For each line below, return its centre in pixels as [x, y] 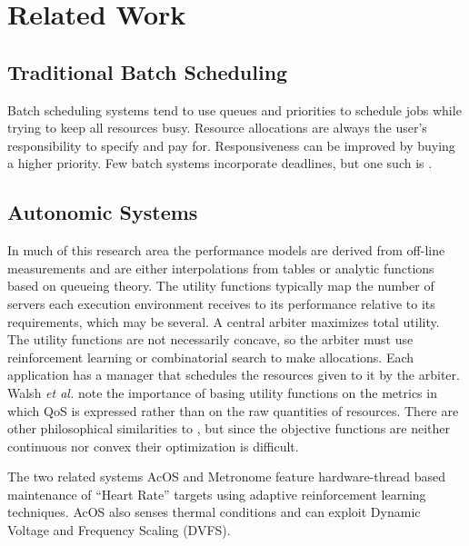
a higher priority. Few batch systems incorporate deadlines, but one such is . [220, 163]
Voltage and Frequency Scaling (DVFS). [119, 530]
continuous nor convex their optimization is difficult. [153, 446]
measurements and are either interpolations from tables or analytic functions [221, 268]
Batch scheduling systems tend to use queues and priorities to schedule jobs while [234, 109]
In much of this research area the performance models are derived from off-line [226, 250]
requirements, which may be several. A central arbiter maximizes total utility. [224, 321]
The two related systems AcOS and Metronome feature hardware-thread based [226, 477]
